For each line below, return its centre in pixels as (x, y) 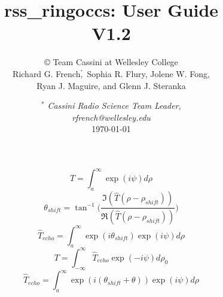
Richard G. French (47, 73)
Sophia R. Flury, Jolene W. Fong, (148, 73)
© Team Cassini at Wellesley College (111, 62)
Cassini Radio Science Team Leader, (114, 105)
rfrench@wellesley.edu (111, 117)
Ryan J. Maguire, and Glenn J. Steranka (111, 85)
